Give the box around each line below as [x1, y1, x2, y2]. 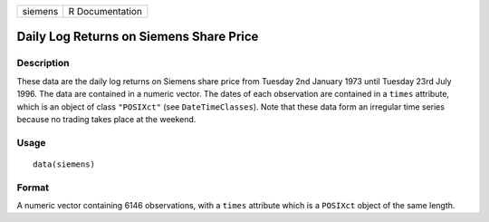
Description [16, 57, 70, 70]
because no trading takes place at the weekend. [16, 113, 197, 124]
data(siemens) [33, 159, 95, 169]
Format [16, 181, 50, 194]
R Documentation [68, 5, 142, 17]
